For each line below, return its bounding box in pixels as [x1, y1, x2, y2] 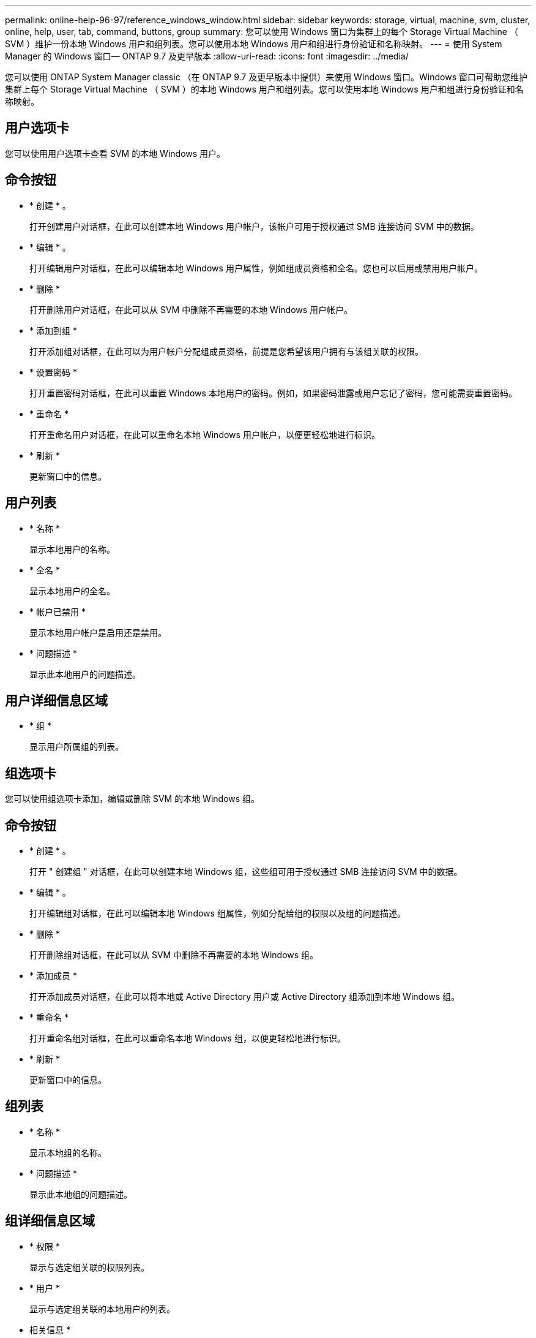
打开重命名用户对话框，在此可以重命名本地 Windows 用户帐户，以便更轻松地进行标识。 [29, 429, 380, 440]
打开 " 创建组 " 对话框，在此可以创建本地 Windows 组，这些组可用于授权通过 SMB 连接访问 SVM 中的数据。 [29, 866, 463, 877]
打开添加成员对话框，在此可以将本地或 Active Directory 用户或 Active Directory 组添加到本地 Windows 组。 [29, 991, 460, 1002]
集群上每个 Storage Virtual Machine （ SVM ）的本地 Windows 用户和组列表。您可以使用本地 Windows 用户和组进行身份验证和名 [5, 84, 524, 94]
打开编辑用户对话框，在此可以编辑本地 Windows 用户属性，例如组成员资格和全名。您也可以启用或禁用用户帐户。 [29, 262, 483, 273]
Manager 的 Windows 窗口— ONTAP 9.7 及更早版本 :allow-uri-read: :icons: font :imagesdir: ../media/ [5, 51, 409, 61]
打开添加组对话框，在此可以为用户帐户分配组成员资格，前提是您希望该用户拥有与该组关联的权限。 [29, 346, 423, 357]
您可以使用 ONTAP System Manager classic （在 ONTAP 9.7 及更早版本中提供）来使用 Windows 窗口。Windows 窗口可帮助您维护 [5, 72, 528, 82]
